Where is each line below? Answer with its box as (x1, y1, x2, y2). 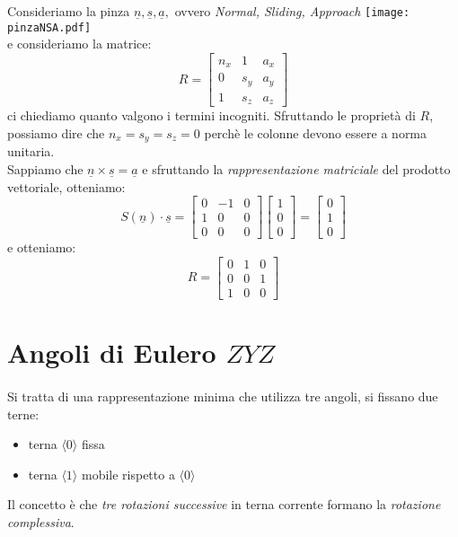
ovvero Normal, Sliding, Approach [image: (174, 2, 410, 20)
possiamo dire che (7, 123, 105, 142)
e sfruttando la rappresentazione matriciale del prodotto (142, 160, 451, 179)
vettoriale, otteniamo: (7, 177, 126, 196)
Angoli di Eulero (7, 334, 216, 371)
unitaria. (7, 142, 55, 161)
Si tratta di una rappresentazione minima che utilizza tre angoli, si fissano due (7, 386, 438, 405)
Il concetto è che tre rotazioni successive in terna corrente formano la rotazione (7, 495, 441, 514)
